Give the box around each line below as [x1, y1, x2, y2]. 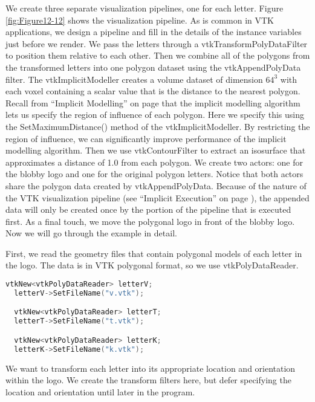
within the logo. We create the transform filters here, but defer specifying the [5, 374, 291, 386]
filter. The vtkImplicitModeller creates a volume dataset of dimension [5, 73, 263, 85]
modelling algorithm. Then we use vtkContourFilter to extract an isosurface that [5, 144, 306, 157]
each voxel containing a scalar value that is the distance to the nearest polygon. [5, 85, 300, 97]
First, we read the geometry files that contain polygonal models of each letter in [5, 247, 302, 259]
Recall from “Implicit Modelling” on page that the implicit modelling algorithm [5, 96, 300, 109]
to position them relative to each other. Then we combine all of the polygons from [5, 49, 310, 62]
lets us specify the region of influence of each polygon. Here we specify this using [5, 108, 305, 121]
